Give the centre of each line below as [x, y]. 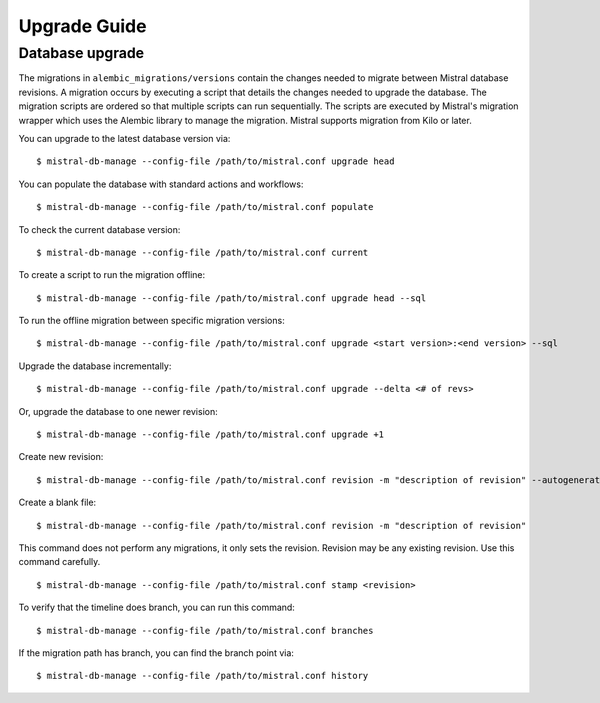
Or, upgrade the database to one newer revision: [118, 411]
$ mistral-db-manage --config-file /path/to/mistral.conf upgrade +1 [210, 434]
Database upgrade [81, 53]
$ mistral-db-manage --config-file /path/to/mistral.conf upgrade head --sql [231, 298]
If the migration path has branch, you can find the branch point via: [156, 652]
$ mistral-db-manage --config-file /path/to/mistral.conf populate [205, 207]
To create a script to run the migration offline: [111, 275]
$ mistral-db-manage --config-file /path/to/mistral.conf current [202, 252]
